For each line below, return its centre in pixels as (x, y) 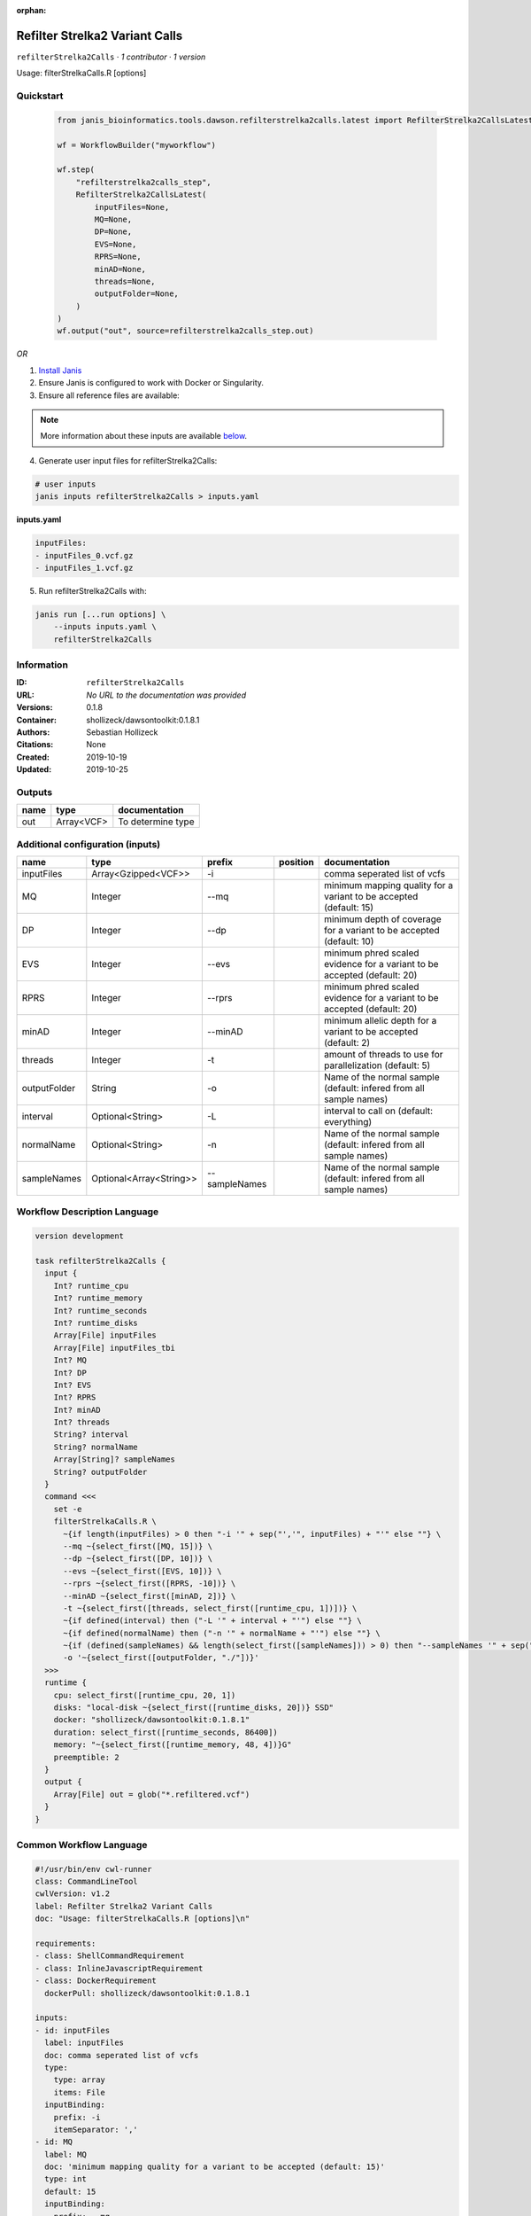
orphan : (31, 10)
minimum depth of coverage (382, 919)
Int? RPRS (75, 1397)
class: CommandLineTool (87, 1882)
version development (79, 1236)
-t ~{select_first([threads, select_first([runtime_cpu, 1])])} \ (210, 1608)
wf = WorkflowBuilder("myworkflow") (137, 145)
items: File (80, 2092)
